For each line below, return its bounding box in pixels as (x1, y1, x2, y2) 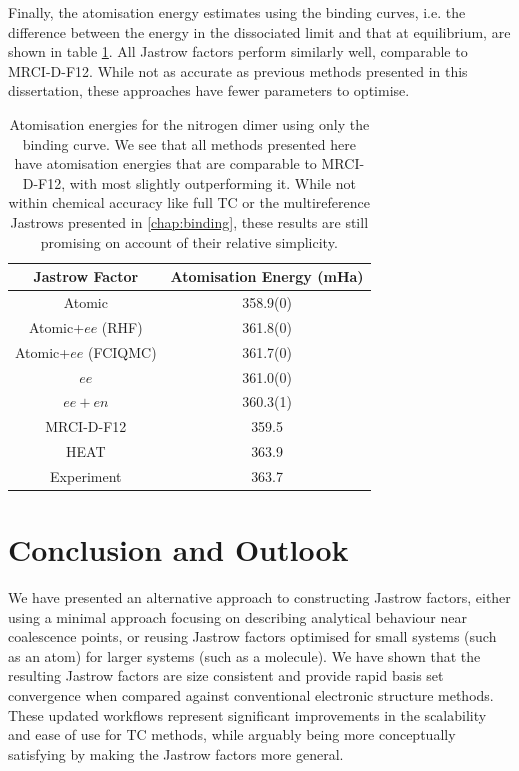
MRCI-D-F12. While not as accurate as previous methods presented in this (8, 60, 468, 81)
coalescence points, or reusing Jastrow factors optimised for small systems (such (8, 626, 497, 647)
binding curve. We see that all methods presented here (22, 133, 356, 154)
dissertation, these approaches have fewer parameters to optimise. (8, 80, 410, 101)
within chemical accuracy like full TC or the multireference (8, 192, 370, 213)
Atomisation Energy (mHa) (170, 266, 364, 287)
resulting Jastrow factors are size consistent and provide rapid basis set (8, 665, 444, 686)
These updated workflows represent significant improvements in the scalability (8, 704, 487, 725)
